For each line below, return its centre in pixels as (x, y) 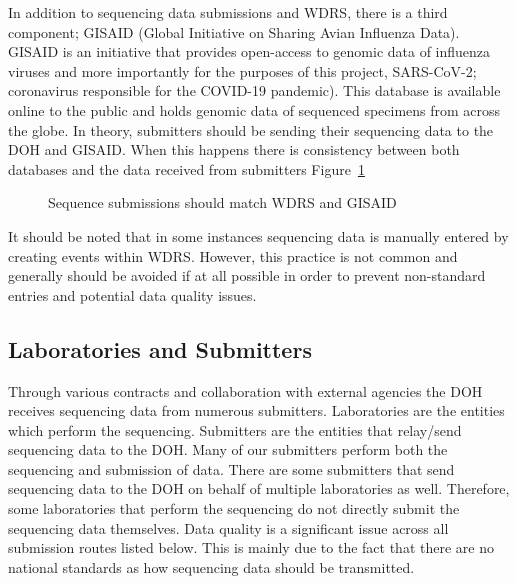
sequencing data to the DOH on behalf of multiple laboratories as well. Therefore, (259, 488)
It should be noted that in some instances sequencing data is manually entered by (258, 235)
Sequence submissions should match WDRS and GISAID (222, 202)
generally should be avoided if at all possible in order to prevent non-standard (247, 275)
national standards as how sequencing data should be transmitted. (211, 566)
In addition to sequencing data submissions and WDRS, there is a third (228, 12)
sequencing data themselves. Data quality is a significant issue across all (228, 527)
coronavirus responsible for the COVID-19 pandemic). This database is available (254, 90)
